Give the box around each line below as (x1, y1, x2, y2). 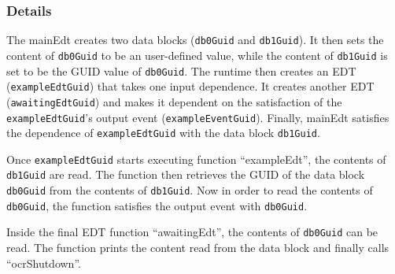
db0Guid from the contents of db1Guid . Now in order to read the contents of (6, 182, 373, 198)
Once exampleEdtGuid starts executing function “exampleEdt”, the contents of (6, 150, 386, 167)
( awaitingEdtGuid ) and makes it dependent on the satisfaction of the (6, 93, 342, 109)
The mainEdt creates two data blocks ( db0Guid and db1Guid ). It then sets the (6, 31, 384, 48)
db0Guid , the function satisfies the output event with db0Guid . (6, 197, 308, 213)
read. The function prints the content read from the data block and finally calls (6, 239, 389, 256)
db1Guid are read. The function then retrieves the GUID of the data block (6, 166, 365, 183)
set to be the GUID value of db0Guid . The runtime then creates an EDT (6, 62, 356, 79)
